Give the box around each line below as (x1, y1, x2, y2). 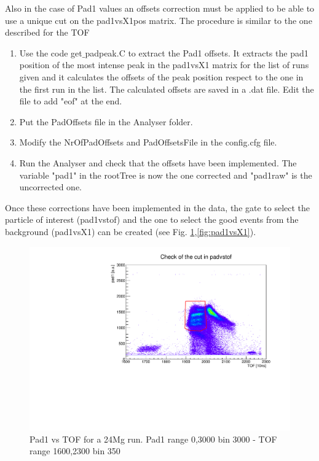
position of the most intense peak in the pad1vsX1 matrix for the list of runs (19, 58, 309, 71)
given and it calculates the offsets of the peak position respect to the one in (19, 70, 304, 83)
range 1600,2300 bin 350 (30, 444, 120, 457)
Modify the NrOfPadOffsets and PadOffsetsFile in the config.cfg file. (19, 136, 277, 149)
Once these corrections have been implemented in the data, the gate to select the (5, 201, 310, 214)
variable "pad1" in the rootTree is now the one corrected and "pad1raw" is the (19, 168, 312, 181)
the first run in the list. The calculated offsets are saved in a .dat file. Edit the (19, 82, 314, 95)
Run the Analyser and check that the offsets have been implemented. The (19, 156, 297, 169)
